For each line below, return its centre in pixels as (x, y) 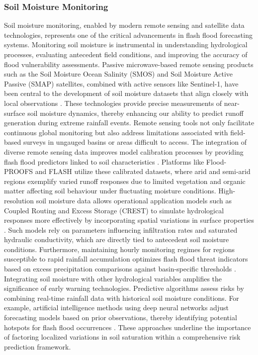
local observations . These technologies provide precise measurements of (113, 103)
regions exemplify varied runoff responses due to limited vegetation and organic (125, 181)
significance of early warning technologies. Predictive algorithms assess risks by (124, 288)
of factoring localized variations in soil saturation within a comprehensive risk (122, 337)
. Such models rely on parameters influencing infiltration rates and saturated (121, 229)
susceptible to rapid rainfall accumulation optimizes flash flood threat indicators (126, 259)
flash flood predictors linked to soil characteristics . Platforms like (104, 161)
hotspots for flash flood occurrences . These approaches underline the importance (128, 327)
